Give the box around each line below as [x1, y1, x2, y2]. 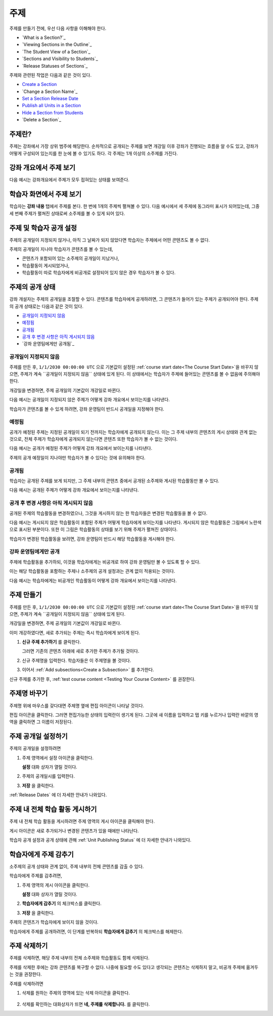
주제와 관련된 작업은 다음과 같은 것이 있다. [9, 72, 92, 78]
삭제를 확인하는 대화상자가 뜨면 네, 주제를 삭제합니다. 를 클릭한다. [22, 1001, 150, 1007]
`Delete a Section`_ [22, 117, 62, 123]
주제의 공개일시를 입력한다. [22, 773, 75, 779]
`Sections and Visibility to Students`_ [22, 56, 98, 62]
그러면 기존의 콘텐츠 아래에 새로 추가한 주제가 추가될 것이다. [22, 648, 140, 654]
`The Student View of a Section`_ [22, 49, 90, 55]
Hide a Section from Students [22, 109, 83, 116]
